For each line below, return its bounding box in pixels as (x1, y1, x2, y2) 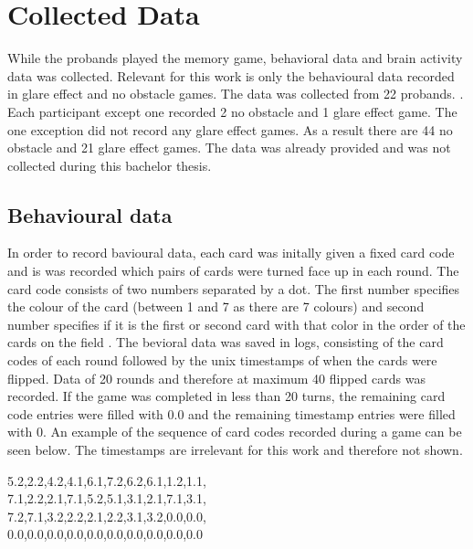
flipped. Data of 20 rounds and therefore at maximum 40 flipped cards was (7, 368, 426, 387)
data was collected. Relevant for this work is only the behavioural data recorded (7, 66, 455, 85)
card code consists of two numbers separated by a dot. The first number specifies (7, 279, 460, 298)
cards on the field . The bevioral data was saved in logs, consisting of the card (7, 333, 444, 352)
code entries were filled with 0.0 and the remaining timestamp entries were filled (7, 404, 456, 423)
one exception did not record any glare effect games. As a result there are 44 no (7, 120, 453, 139)
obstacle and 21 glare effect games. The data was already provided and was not (7, 138, 451, 157)
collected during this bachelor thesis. (7, 155, 212, 174)
